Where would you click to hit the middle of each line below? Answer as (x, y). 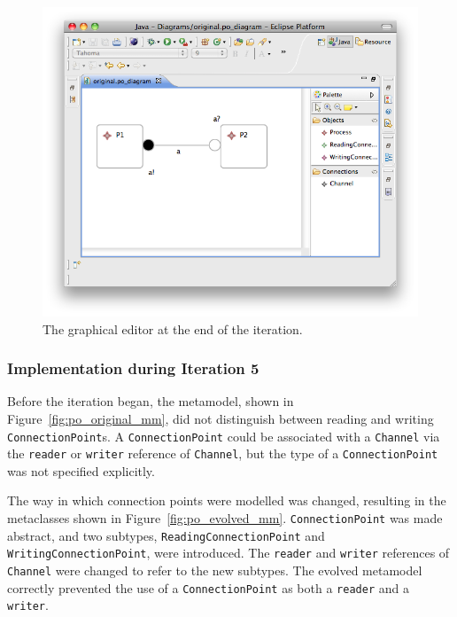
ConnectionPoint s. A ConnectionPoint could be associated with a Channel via (224, 436)
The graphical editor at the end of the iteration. (173, 328)
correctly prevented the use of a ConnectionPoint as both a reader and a (208, 587)
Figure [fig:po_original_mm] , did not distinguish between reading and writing (221, 418)
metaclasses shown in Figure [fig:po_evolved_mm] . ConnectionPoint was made (225, 518)
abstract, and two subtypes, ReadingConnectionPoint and (166, 535)
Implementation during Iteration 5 (133, 368)
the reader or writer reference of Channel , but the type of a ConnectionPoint (223, 453)
